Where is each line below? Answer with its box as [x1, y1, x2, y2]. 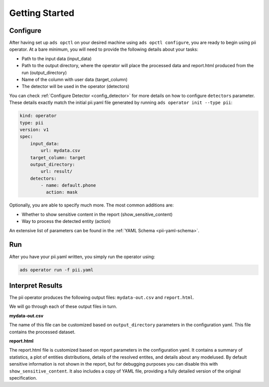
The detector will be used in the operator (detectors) [21, 84, 130, 90]
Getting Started [9, 7, 75, 18]
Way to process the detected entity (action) [21, 218, 111, 224]
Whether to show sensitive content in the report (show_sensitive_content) [21, 211, 173, 217]
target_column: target [30, 155, 86, 160]
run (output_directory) [21, 70, 67, 76]
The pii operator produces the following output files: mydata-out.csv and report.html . [9, 294, 194, 300]
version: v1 [19, 127, 49, 132]
